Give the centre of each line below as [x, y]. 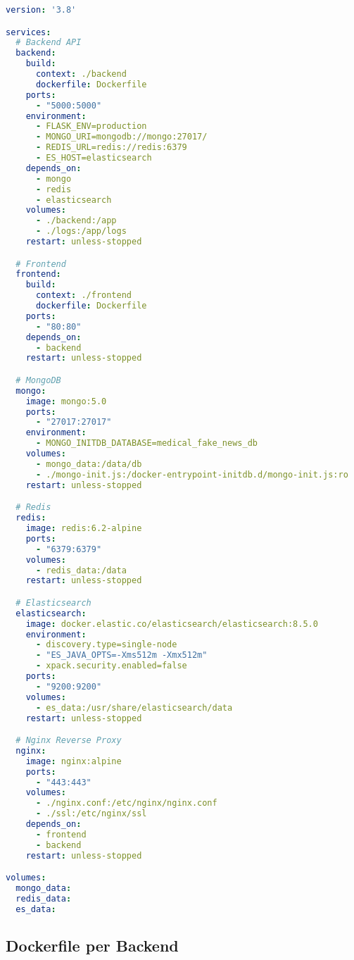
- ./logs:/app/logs [81, 231]
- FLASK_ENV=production [91, 126]
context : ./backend [81, 74]
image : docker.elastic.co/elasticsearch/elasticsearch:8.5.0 [172, 624]
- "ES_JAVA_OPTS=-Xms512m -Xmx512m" [121, 655]
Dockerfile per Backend [92, 946]
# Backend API [49, 43]
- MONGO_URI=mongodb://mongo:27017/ [121, 137]
